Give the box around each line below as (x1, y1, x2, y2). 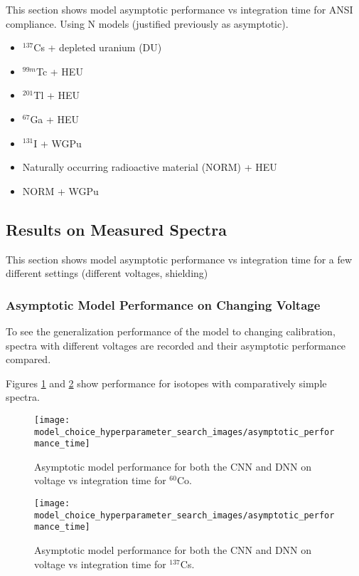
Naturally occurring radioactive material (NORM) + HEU (22, 159, 277, 174)
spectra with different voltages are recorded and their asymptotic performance (6, 337, 346, 352)
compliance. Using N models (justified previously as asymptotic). (6, 16, 289, 31)
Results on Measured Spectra (6, 218, 227, 240)
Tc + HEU (36, 63, 83, 78)
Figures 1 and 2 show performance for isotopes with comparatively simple (6, 375, 327, 390)
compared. (6, 352, 51, 367)
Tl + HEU (33, 88, 80, 103)
